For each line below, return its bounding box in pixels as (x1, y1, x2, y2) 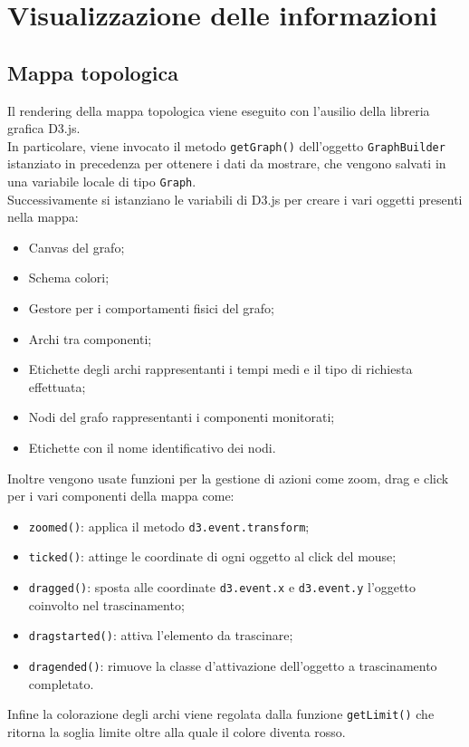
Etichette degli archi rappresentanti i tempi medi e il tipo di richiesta (28, 359, 413, 378)
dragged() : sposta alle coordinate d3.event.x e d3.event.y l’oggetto (28, 578, 416, 597)
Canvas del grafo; (28, 237, 125, 256)
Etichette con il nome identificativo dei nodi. (28, 438, 276, 457)
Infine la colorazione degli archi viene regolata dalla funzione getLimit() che (7, 704, 435, 723)
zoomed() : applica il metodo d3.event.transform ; (28, 516, 310, 535)
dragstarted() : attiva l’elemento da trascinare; (28, 626, 293, 645)
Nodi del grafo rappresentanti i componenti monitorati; (28, 407, 335, 426)
